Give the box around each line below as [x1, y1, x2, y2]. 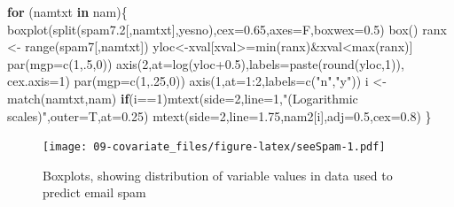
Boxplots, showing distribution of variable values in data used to [43, 165, 393, 184]
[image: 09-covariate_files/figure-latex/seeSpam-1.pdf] [43, 141, 386, 154]
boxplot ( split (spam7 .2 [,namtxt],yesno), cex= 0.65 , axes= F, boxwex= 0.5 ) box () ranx [7, 19, 447, 38]
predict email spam [43, 183, 146, 202]
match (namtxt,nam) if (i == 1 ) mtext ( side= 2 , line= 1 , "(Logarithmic [7, 88, 358, 107]
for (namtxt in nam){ [7, 3, 128, 20]
